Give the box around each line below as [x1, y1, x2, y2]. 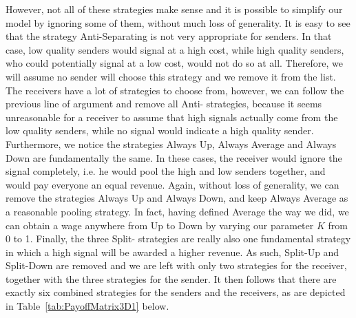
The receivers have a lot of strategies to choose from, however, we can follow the [6, 83, 344, 97]
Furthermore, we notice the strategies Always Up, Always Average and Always [6, 136, 337, 151]
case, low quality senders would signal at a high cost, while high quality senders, [6, 42, 344, 56]
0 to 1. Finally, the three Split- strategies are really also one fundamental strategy [6, 231, 351, 246]
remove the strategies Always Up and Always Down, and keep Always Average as [6, 191, 348, 205]
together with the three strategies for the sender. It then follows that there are [6, 271, 337, 286]
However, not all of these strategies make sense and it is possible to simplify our [6, 2, 343, 16]
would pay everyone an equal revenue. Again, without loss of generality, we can [6, 177, 339, 191]
